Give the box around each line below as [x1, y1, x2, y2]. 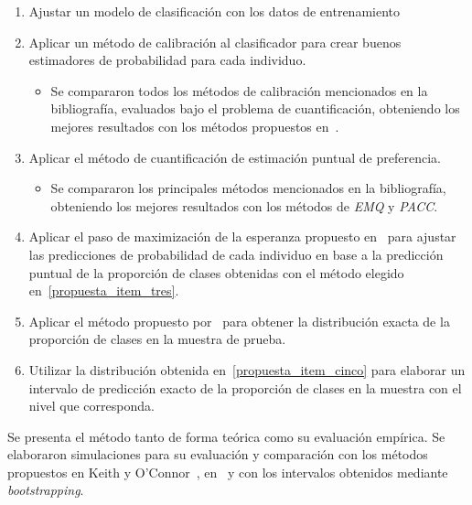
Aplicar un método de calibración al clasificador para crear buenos [28, 32, 402, 51]
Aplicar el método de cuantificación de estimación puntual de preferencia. [28, 147, 441, 167]
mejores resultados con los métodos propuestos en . [50, 116, 339, 135]
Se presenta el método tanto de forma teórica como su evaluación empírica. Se [7, 426, 445, 446]
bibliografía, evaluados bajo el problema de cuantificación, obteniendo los [50, 99, 460, 118]
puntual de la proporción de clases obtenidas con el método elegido [28, 263, 404, 282]
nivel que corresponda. [28, 396, 155, 415]
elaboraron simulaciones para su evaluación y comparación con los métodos [7, 445, 428, 464]
